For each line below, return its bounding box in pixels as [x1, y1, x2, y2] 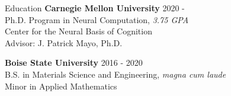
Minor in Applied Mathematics [5, 79, 117, 92]
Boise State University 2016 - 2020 [5, 56, 143, 69]
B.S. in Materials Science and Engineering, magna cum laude [5, 68, 226, 80]
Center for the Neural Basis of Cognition [5, 25, 152, 37]
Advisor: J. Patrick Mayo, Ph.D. [5, 36, 123, 49]
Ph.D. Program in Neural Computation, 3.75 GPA [5, 13, 189, 25]
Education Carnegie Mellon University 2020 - [5, 2, 185, 14]
